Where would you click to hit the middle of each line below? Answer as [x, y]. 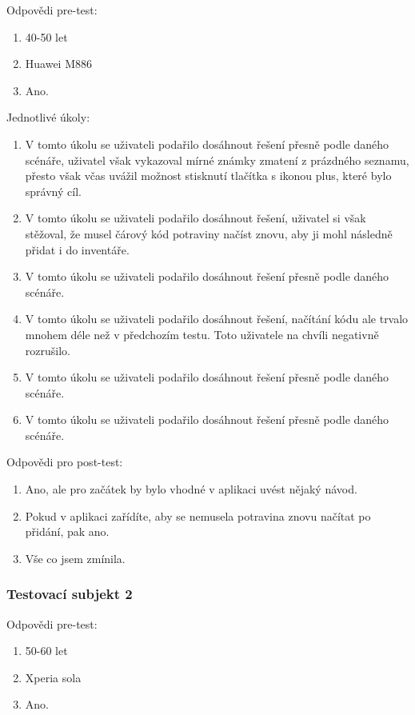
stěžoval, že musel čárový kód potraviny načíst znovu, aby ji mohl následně [209, 233]
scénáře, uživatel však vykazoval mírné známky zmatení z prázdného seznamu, [217, 160]
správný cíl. [53, 191]
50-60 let [46, 651]
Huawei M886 [59, 64]
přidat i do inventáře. [77, 249]
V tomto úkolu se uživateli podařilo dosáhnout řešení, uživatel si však [196, 218]
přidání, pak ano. [67, 531]
